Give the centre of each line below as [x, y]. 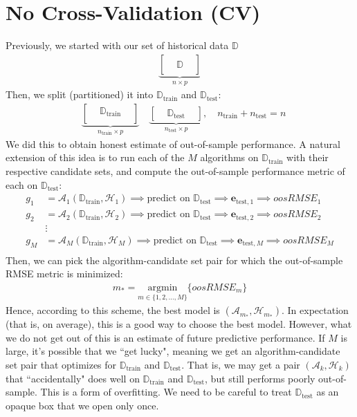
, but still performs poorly [260, 378]
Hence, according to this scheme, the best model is [113, 310]
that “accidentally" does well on [73, 378]
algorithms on [229, 157]
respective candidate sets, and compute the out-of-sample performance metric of [175, 171]
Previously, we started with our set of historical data [117, 45]
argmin [163, 288]
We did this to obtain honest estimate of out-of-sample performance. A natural [173, 143]
